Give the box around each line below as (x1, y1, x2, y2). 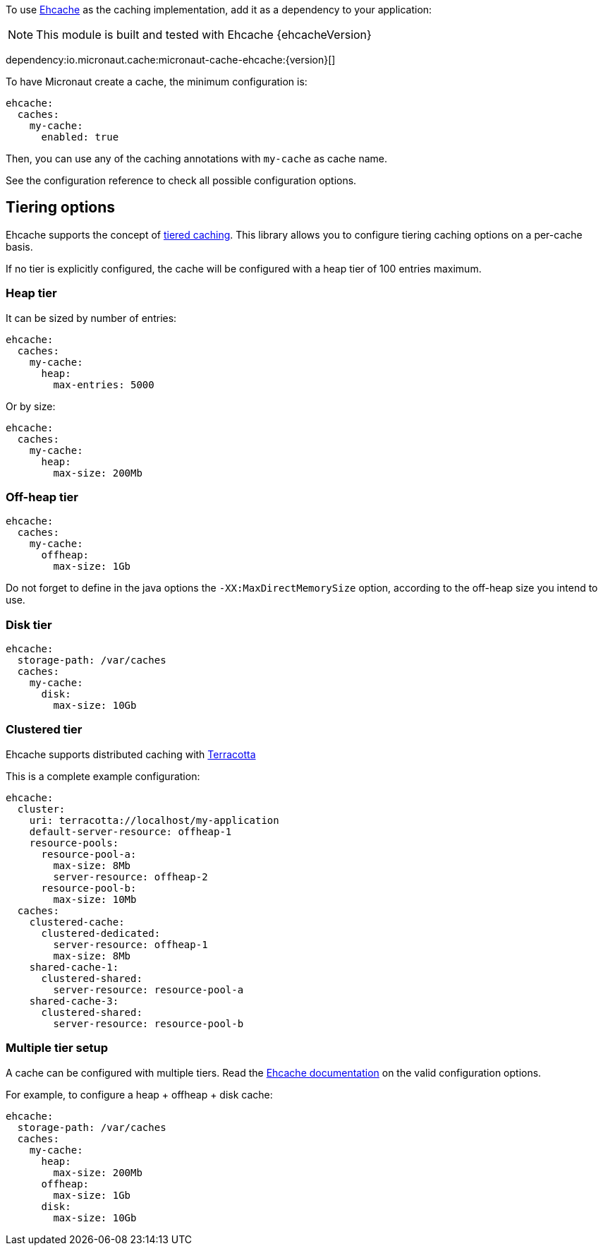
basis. (6, 240, 33, 253)
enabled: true (41, 131, 119, 143)
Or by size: (6, 400, 56, 412)
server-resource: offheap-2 (53, 870, 208, 882)
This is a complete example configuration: (6, 770, 200, 782)
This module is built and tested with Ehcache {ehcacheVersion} (36, 28, 372, 42)
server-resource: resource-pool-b (53, 1017, 244, 1029)
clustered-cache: (29, 916, 125, 928)
